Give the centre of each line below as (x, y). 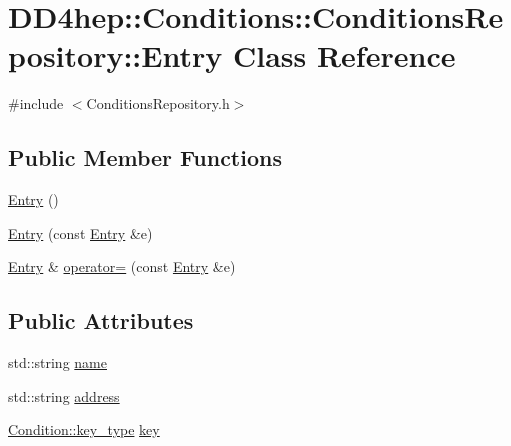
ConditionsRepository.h (158, 103)
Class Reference (344, 55)
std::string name (57, 362)
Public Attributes (101, 320)
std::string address (64, 395)
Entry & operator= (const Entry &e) (122, 266)
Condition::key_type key (84, 429)
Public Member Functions (145, 157)
